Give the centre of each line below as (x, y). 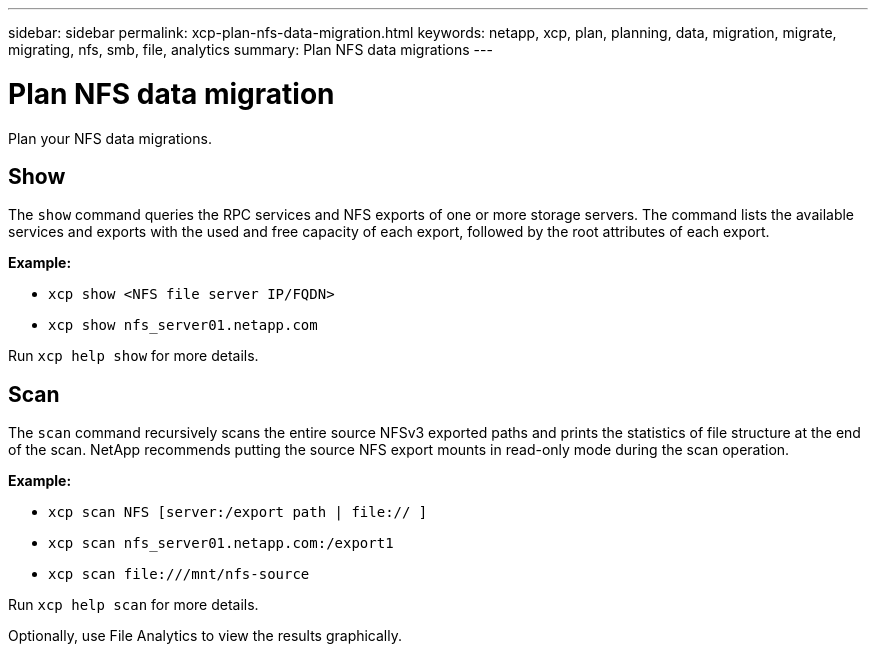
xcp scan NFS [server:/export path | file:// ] (238, 512)
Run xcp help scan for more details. (133, 605)
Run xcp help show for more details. (133, 356)
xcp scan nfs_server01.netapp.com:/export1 (221, 543)
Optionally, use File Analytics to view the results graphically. (205, 636)
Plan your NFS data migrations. (110, 138)
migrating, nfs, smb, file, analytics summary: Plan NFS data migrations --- (250, 49)
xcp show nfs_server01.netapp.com (183, 325)
